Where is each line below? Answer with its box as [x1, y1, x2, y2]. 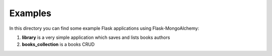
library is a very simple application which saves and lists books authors [22, 34, 170, 40]
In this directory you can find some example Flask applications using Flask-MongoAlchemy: [9, 25, 199, 31]
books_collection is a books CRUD [22, 41, 95, 47]
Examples [9, 8, 51, 19]
